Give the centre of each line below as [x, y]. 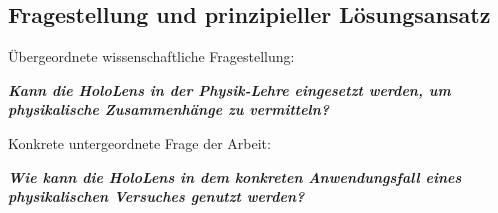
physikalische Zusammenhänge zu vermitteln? [169, 109]
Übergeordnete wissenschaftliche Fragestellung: [151, 56]
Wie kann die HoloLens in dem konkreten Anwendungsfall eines [235, 176]
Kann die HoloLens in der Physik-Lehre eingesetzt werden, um [229, 89]
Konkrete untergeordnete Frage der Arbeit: [139, 142]
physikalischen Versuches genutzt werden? [156, 196]
